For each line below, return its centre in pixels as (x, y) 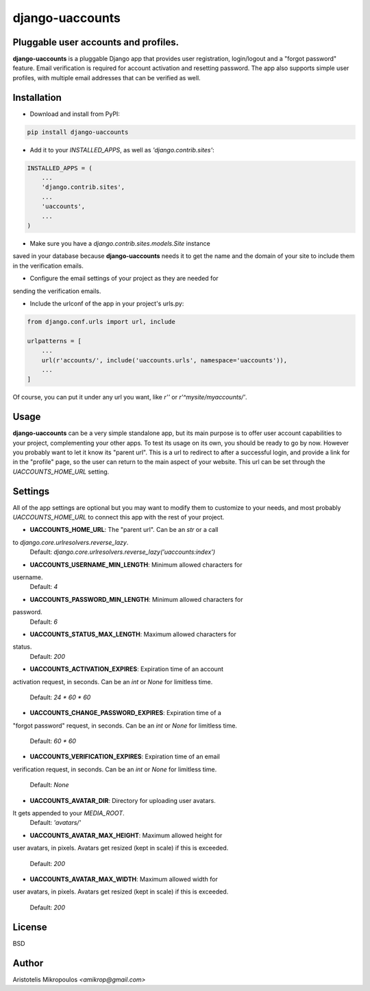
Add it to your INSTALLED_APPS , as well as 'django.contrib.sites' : (122, 150)
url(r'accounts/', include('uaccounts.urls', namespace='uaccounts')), (164, 360)
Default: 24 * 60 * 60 (60, 697)
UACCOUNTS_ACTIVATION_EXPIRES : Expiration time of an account (127, 669)
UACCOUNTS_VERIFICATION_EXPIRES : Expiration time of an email (125, 757)
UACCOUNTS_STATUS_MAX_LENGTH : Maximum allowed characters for (133, 634)
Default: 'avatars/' (56, 823)
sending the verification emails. (57, 291)
